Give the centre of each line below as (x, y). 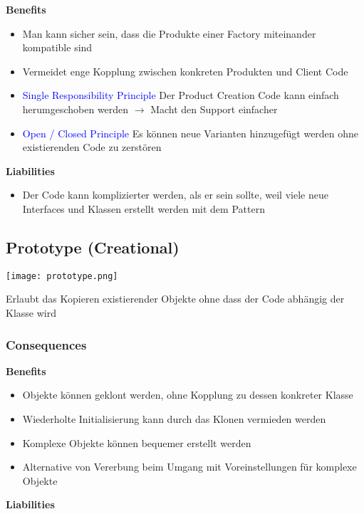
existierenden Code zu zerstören (92, 147)
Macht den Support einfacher (214, 109)
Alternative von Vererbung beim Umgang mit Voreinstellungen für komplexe (189, 467)
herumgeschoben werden (76, 109)
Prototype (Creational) (93, 247)
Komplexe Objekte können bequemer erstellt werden (137, 442)
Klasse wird (31, 312)
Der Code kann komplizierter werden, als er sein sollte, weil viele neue (175, 195)
